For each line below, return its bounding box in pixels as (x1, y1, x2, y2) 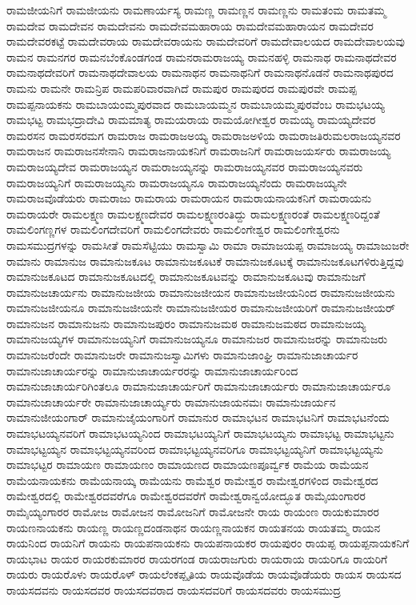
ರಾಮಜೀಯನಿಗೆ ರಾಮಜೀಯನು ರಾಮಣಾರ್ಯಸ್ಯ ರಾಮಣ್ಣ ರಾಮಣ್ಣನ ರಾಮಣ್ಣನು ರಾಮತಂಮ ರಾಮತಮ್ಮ (6, 2, 386, 18)
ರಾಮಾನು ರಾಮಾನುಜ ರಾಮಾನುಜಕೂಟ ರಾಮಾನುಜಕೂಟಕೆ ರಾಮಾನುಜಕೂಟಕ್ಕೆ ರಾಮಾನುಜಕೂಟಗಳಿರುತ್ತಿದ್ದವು (6, 252, 404, 269)
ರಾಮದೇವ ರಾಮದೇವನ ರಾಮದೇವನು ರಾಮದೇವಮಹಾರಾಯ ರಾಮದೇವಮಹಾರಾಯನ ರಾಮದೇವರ (6, 17, 374, 34)
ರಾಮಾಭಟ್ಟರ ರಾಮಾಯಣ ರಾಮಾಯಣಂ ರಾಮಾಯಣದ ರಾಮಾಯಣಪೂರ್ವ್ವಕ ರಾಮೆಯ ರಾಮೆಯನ (6, 456, 369, 473)
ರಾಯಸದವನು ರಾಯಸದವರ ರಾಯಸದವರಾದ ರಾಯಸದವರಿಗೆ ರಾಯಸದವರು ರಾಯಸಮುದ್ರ (6, 581, 341, 598)
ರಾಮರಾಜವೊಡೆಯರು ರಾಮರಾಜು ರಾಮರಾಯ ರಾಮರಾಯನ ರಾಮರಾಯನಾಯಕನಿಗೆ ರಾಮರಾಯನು (6, 190, 372, 206)
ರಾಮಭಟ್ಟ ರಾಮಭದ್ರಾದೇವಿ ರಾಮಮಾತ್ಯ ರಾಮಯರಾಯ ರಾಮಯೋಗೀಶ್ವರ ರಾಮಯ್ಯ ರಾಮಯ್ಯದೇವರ (6, 111, 376, 128)
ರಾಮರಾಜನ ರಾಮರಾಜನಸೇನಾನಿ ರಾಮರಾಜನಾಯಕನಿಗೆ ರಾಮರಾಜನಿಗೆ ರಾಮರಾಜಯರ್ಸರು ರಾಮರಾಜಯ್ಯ (6, 142, 391, 159)
